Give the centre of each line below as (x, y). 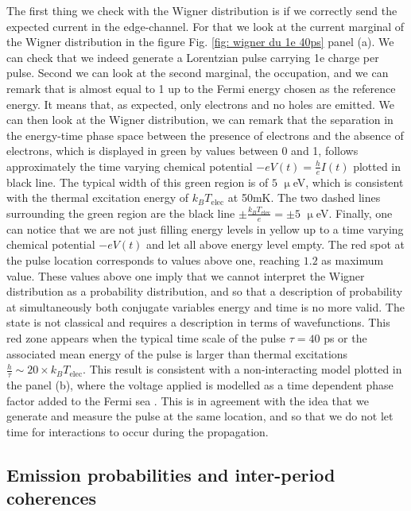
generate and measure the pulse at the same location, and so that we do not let (200, 416)
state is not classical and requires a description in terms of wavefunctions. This (198, 322)
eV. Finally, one (354, 213)
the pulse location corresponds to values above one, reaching (153, 259)
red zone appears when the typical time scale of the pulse (146, 337)
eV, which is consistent (348, 182)
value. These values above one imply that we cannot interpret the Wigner (186, 275)
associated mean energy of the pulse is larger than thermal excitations (177, 353)
